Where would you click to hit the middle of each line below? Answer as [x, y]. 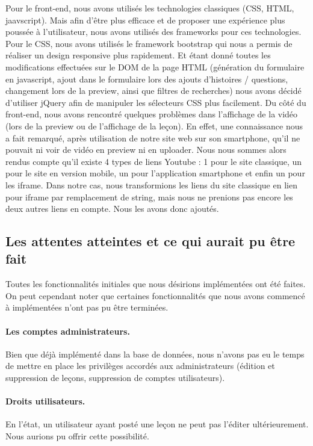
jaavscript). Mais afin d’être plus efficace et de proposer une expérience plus [145, 20]
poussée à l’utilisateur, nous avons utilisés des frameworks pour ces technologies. [153, 32]
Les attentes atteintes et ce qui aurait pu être [150, 241]
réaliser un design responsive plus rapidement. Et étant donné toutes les [138, 55]
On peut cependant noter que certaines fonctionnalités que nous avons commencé [155, 295]
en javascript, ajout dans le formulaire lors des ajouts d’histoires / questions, [147, 79]
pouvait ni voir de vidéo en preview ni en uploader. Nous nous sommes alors [146, 150]
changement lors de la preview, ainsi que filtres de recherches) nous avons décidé [153, 91]
